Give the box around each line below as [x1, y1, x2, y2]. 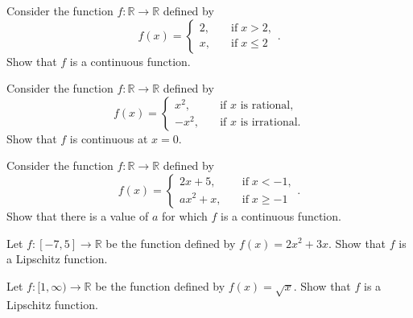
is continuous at [69, 130, 148, 147]
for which [162, 207, 208, 224]
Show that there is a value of [6, 207, 149, 224]
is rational [240, 100, 291, 112]
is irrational [240, 117, 298, 129]
